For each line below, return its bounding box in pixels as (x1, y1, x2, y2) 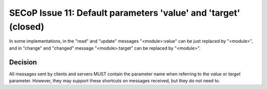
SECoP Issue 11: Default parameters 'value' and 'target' (9, 7, 240, 18)
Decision (9, 58, 37, 66)
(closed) (9, 21, 44, 32)
